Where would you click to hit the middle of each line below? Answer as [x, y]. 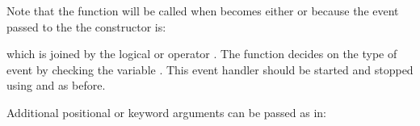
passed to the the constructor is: [86, 26]
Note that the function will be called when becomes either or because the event [203, 10]
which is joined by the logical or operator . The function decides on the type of [202, 54]
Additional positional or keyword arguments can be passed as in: [167, 112]
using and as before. [56, 85]
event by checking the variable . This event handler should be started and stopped [210, 69]
